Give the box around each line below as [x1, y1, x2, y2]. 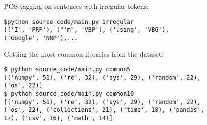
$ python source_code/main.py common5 [4, 66, 130, 73]
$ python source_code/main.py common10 [4, 90, 134, 98]
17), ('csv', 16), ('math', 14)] [4, 115, 113, 122]
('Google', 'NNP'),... [4, 34, 78, 42]
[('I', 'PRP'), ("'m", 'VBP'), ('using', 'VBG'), [4, 26, 169, 34]
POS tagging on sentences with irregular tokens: [4, 1, 149, 11]
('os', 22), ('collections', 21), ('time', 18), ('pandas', [4, 106, 205, 114]
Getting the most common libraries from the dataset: [4, 48, 164, 59]
